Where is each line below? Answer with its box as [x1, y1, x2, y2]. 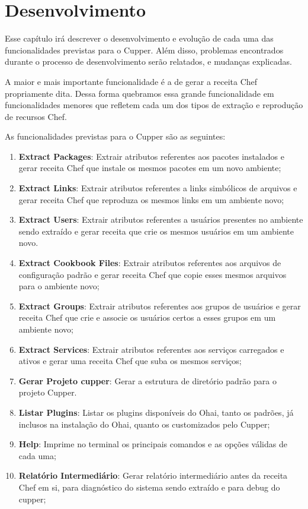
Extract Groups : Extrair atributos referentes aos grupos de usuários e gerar [18, 299, 301, 312]
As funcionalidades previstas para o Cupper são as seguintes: [5, 130, 226, 143]
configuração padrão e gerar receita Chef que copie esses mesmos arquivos [18, 268, 287, 280]
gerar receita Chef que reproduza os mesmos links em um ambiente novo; [18, 193, 284, 206]
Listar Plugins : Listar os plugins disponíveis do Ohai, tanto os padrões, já [18, 406, 294, 418]
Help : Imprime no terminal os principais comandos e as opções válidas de [18, 438, 287, 450]
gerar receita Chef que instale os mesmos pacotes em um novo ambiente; [18, 162, 281, 174]
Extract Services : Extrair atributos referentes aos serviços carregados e [18, 343, 284, 355]
